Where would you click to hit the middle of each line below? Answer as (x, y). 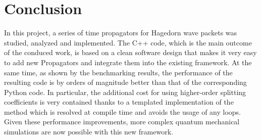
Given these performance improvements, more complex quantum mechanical (122, 122)
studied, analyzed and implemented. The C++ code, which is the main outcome (128, 42)
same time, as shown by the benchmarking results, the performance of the (118, 72)
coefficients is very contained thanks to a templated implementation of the (119, 102)
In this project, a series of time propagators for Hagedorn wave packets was (121, 33)
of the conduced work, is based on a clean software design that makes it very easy (130, 52)
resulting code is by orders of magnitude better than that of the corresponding (125, 82)
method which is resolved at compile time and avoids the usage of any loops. (122, 111)
